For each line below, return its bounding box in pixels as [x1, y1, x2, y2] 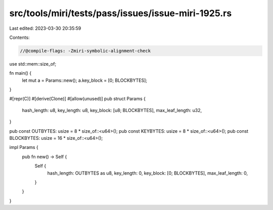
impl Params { [9, 144, 39, 150]
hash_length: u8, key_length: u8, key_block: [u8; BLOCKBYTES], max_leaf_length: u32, [22, 107, 202, 113]
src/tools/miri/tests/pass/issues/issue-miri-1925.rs [9, 8, 232, 19]
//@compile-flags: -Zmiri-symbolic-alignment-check [20, 48, 151, 54]
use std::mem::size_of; [9, 61, 57, 67]
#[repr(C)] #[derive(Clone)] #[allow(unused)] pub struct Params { [9, 96, 146, 102]
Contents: [9, 34, 30, 40]
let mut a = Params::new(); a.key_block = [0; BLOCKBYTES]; [22, 77, 148, 83]
